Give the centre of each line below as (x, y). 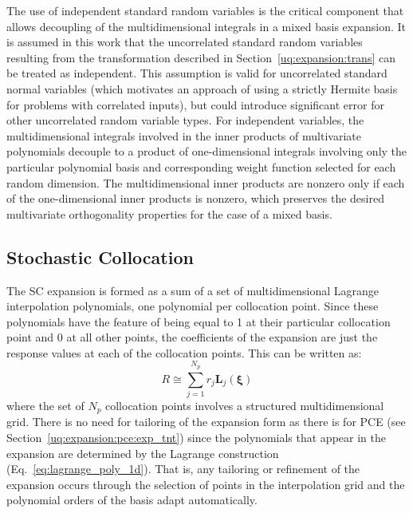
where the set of (45, 406)
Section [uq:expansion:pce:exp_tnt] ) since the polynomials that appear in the (196, 438)
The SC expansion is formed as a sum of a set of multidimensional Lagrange (193, 290)
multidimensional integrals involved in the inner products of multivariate (184, 135)
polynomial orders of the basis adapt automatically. (132, 500)
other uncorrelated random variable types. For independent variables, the (185, 120)
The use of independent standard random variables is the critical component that (205, 10)
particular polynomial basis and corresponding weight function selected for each (201, 166)
